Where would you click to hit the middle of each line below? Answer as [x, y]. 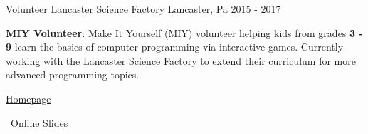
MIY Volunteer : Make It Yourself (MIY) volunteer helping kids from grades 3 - [184, 32]
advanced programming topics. [73, 74]
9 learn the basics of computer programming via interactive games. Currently [175, 47]
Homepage [28, 98]
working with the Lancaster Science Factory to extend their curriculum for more [181, 60]
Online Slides [39, 122]
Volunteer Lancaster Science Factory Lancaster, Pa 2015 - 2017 [143, 9]
